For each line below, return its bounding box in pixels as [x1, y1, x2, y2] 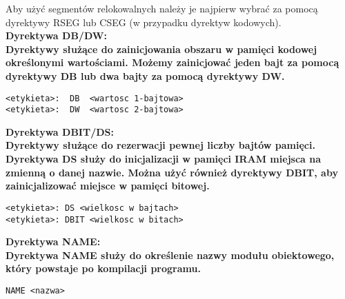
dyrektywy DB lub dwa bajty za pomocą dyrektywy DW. [6, 68, 285, 83]
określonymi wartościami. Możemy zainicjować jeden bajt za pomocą [6, 55, 339, 70]
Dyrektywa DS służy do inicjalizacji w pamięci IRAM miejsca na [6, 152, 322, 166]
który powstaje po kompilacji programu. [6, 261, 201, 276]
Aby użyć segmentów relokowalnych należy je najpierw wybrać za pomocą [6, 1, 318, 15]
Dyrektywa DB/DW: [6, 28, 107, 43]
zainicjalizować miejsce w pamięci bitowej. [6, 178, 210, 193]
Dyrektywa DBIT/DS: [6, 124, 114, 138]
